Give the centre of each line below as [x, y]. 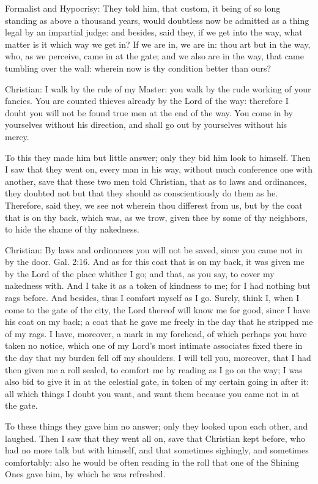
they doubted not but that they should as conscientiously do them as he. [142, 193]
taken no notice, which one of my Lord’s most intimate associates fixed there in [154, 345]
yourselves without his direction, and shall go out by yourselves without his [146, 125]
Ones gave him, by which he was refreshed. [85, 474]
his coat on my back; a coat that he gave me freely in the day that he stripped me [159, 322]
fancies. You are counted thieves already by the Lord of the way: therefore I [147, 101]
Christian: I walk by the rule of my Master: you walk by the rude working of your [158, 88]
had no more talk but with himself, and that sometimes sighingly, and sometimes [157, 450]
